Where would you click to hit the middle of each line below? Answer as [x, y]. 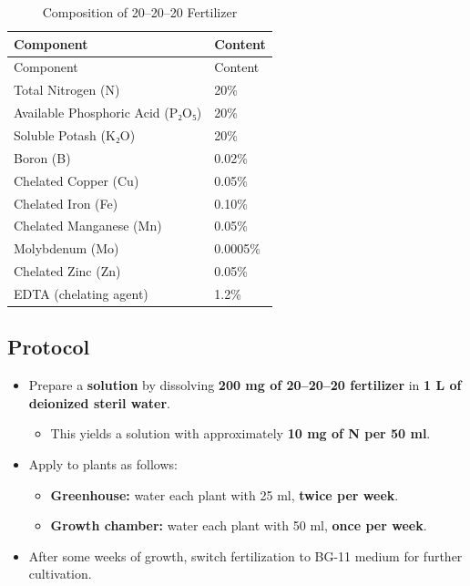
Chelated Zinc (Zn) [67, 271]
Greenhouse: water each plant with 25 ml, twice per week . [225, 494]
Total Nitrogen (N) [67, 90]
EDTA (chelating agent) [81, 293]
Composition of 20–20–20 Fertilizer [140, 12]
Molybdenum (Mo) [66, 248]
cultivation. [60, 574]
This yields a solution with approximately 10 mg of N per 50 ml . [240, 433]
